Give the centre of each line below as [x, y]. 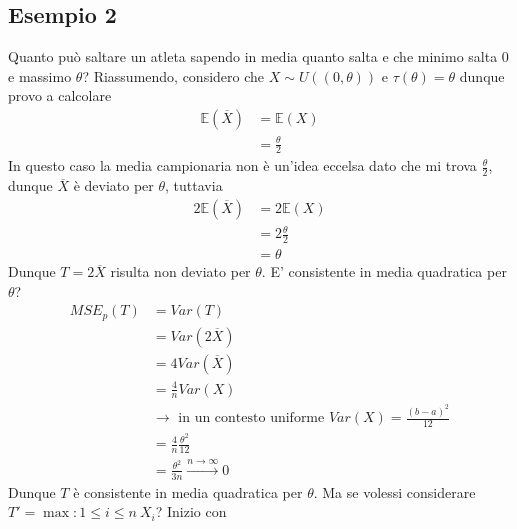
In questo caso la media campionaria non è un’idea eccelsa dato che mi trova [242, 165]
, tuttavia [194, 185]
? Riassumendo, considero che [173, 75]
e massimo [40, 75]
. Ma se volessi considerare [394, 491]
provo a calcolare [60, 95]
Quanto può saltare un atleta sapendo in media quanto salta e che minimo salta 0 [258, 56]
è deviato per [113, 185]
